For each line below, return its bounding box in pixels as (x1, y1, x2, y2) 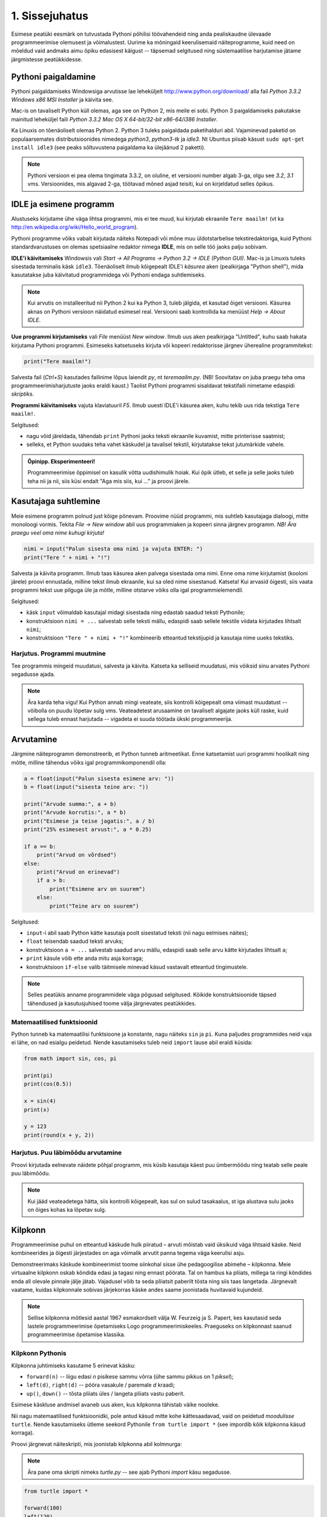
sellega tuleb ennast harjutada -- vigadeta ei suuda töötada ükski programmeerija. (27, 715, 233, 723)
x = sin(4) (24, 1098, 56, 1104)
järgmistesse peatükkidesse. (11, 55, 83, 63)
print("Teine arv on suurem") (49, 902, 139, 910)
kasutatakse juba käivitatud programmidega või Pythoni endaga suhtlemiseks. (11, 271, 206, 279)
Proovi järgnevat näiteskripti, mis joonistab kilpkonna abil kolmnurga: (11, 1440, 182, 1447)
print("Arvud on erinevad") (36, 868, 121, 876)
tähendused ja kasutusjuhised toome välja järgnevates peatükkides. (27, 999, 197, 1007)
